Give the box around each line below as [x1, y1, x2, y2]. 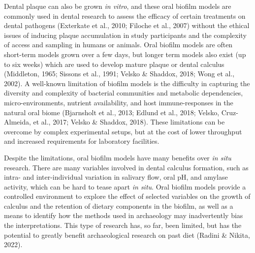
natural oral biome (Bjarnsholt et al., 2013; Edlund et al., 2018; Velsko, [4, 107, 220, 117]
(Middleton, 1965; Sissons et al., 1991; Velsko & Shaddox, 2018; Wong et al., [4, 68, 235, 79]
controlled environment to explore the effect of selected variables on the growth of [4, 191, 251, 201]
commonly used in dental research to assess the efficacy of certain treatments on [4, 10, 246, 21]
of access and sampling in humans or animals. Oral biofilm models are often [4, 39, 233, 50]
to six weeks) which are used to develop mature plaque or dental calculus [4, 59, 224, 69]
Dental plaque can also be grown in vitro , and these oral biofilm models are [4, 1, 231, 11]
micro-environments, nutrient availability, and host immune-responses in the [4, 97, 233, 107]
